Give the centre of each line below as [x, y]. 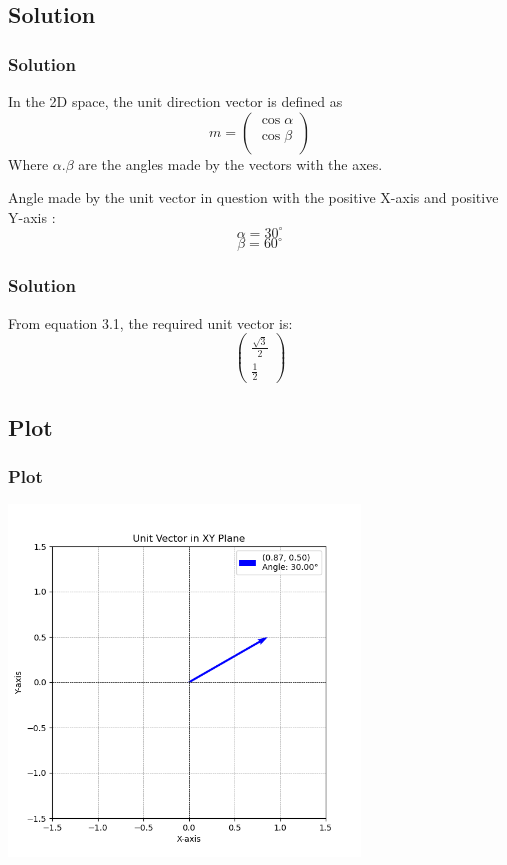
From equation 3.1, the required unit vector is [148, 322]
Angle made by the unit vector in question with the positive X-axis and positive [253, 197]
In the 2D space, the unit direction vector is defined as [175, 101]
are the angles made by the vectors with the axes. [230, 163]
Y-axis [27, 216]
